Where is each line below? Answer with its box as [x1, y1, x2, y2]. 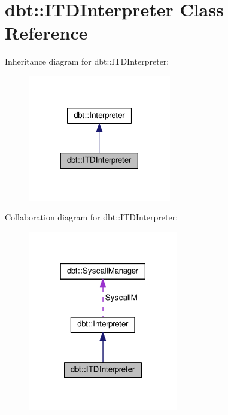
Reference [5, 20, 88, 45]
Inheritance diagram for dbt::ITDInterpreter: [5, 55, 169, 68]
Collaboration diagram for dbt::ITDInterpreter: [5, 211, 178, 223]
